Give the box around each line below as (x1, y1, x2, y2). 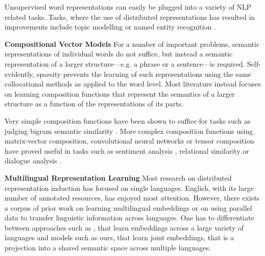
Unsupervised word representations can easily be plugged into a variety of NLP (5, 2, 252, 12)
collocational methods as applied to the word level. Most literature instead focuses (5, 78, 261, 89)
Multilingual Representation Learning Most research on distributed (5, 172, 232, 183)
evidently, (5, 68, 35, 79)
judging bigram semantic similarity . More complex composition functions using (5, 125, 253, 136)
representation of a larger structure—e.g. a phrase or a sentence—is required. (5, 58, 245, 69)
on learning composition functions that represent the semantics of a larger (5, 88, 235, 99)
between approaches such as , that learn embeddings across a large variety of (5, 222, 244, 233)
